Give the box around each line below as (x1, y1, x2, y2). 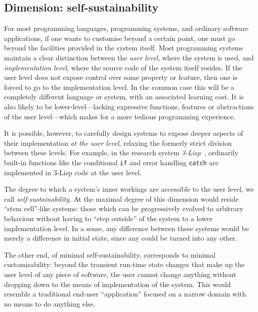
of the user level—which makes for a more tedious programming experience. (4, 111, 236, 121)
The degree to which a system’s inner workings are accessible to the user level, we (4, 184, 254, 194)
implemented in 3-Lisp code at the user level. (4, 167, 142, 177)
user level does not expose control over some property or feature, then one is (4, 72, 238, 82)
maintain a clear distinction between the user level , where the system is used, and (4, 52, 254, 62)
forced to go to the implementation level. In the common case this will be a (4, 81, 235, 92)
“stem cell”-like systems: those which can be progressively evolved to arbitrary (4, 203, 244, 214)
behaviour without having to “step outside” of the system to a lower (4, 213, 213, 223)
